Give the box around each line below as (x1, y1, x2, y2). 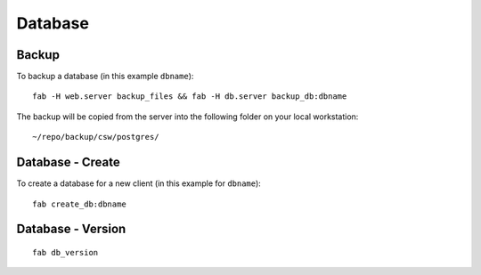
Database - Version (16, 222, 126, 237)
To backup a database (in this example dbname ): (16, 71, 194, 82)
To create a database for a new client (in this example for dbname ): (16, 178, 262, 189)
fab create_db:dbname (32, 198, 126, 209)
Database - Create (16, 155, 120, 170)
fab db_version (32, 247, 99, 257)
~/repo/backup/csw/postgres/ (32, 132, 159, 142)
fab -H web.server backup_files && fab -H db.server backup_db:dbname (32, 92, 347, 101)
